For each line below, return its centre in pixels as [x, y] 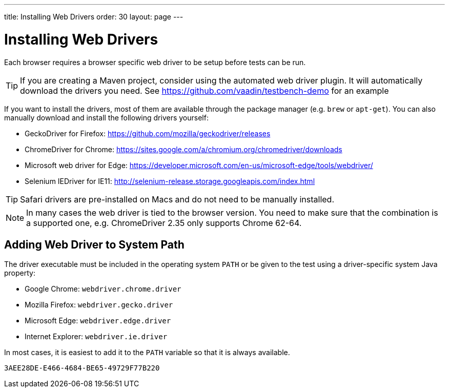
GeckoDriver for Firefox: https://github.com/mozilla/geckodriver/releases [148, 133]
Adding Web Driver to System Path [94, 244]
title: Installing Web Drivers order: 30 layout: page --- [94, 17]
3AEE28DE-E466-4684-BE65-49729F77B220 [82, 368]
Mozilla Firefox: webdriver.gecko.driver [99, 305]
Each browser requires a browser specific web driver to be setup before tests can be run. [155, 62]
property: [20, 273]
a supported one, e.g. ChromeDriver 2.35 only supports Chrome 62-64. [164, 223]
